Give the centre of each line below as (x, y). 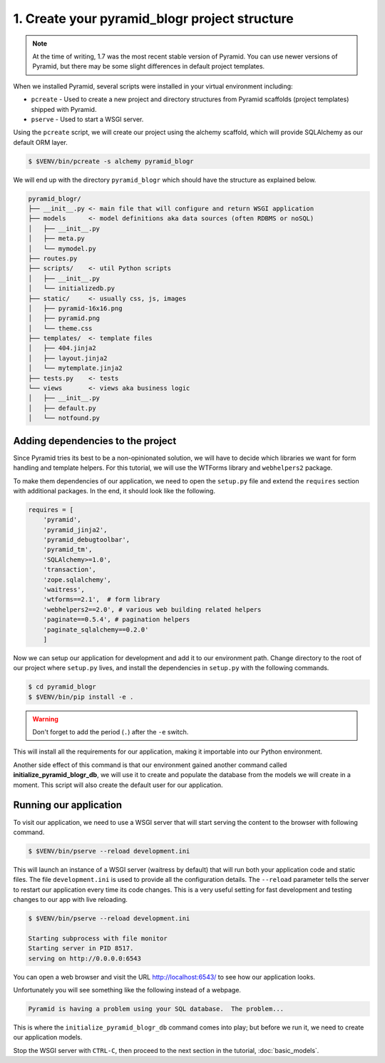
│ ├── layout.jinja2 (68, 358)
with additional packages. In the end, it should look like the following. (114, 491)
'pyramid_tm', (68, 550)
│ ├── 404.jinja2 (62, 348)
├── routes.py (53, 258)
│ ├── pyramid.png (64, 318)
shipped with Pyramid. (64, 109)
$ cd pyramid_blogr (62, 687)
